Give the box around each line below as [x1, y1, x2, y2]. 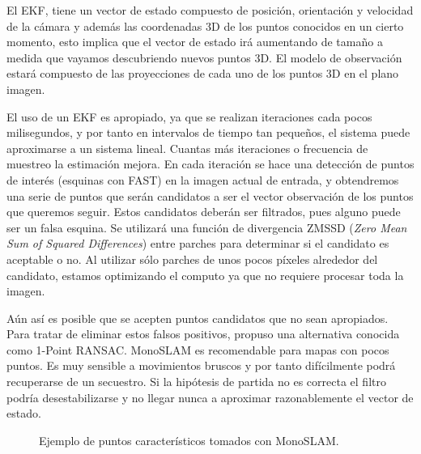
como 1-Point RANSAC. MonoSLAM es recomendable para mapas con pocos [6, 341, 389, 358]
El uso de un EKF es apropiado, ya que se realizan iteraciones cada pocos [6, 108, 372, 125]
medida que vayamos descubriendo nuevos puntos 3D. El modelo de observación [6, 49, 402, 66]
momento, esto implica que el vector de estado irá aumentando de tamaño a [6, 33, 383, 50]
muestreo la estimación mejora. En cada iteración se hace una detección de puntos [6, 155, 415, 172]
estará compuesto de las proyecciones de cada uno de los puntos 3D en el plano [6, 65, 399, 82]
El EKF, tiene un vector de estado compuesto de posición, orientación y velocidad [6, 2, 414, 18]
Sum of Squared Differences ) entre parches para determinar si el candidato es [6, 235, 389, 252]
